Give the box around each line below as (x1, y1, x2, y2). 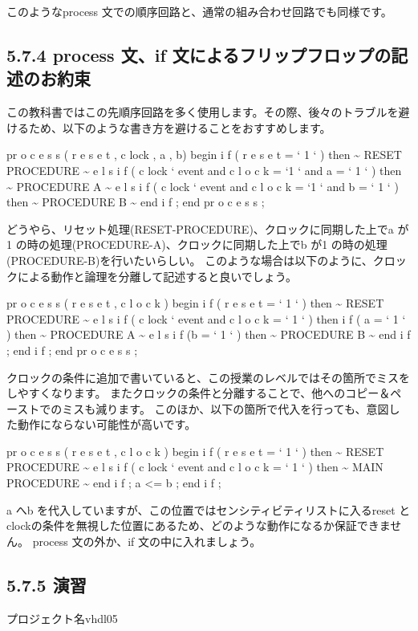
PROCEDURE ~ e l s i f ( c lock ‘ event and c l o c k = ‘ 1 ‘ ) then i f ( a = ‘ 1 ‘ (6, 310, 406, 327)
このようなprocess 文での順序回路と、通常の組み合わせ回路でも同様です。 (6, 3, 392, 19)
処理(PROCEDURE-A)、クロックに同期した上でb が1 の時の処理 (49, 236, 388, 253)
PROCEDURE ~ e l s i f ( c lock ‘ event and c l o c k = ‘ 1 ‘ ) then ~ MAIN (6, 458, 384, 475)
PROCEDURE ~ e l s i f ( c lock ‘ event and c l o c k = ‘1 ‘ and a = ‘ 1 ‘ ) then (6, 161, 402, 178)
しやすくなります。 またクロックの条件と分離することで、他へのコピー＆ (6, 385, 391, 401)
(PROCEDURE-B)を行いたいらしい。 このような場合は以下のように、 (6, 251, 373, 268)
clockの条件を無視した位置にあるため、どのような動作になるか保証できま (6, 517, 391, 534)
